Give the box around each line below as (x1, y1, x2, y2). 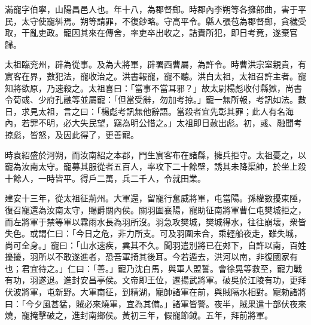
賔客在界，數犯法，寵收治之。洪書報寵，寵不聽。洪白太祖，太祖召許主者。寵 (5, 69, 306, 82)
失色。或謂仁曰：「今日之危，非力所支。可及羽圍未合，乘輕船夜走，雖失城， (5, 227, 302, 240)
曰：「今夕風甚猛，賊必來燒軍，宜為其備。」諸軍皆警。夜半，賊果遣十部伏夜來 (5, 297, 306, 309)
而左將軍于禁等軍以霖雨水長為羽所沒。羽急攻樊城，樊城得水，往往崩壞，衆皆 (5, 215, 306, 228)
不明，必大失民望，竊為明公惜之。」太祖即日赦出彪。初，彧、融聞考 (38, 116, 302, 129)
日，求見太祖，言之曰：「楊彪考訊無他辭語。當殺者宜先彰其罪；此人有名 (5, 105, 285, 117)
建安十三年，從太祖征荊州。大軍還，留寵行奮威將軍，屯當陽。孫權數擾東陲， (5, 192, 306, 204)
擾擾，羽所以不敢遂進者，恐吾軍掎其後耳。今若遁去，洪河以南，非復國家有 (5, 250, 298, 263)
